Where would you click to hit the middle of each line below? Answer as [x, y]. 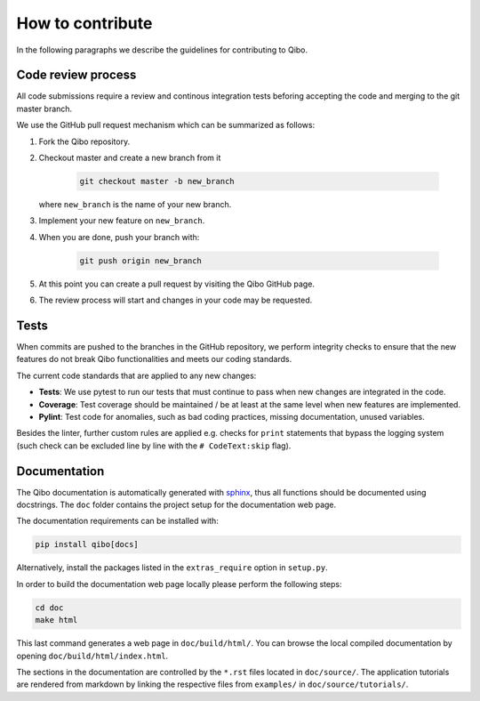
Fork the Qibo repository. [84, 141]
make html [56, 620]
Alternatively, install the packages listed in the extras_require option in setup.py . [172, 568]
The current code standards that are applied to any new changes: [136, 375]
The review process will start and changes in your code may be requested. [176, 300]
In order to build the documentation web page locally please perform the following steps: [179, 584]
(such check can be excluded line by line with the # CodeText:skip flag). [154, 446]
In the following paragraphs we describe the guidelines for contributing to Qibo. [162, 50]
